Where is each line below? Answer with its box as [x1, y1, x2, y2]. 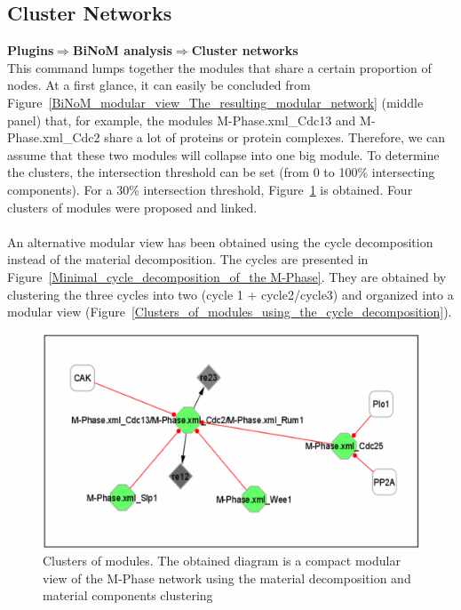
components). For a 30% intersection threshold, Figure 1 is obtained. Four [7, 180, 413, 198]
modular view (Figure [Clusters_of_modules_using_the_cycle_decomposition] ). [7, 302, 452, 321]
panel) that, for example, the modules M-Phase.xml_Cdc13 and [7, 110, 356, 129]
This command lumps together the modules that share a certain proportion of [7, 58, 432, 76]
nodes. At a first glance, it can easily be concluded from [7, 76, 311, 94]
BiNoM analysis [72, 41, 172, 60]
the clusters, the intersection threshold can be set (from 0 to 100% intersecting [7, 163, 435, 181]
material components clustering [43, 586, 213, 605]
